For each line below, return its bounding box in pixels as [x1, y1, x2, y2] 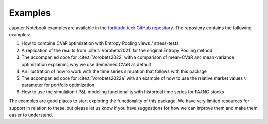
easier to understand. [9, 112, 53, 118]
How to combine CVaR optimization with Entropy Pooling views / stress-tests [21, 41, 179, 46]
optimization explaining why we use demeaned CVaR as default [21, 61, 151, 67]
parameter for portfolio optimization [21, 82, 95, 88]
